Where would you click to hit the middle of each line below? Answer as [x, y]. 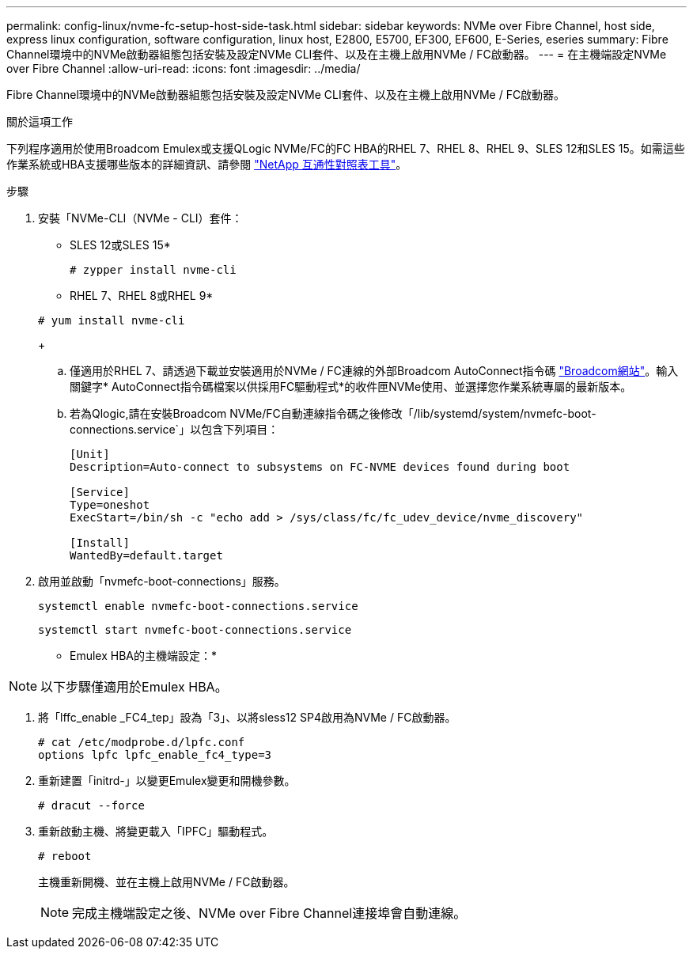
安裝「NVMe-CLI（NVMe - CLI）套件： [140, 218]
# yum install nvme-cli [112, 320]
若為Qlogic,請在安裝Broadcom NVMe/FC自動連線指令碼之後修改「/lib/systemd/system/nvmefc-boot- [333, 413]
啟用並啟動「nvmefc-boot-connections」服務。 [162, 581]
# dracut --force [91, 805]
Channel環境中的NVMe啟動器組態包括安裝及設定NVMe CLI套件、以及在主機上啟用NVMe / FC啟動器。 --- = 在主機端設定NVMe [337, 54]
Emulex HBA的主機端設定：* [144, 656]
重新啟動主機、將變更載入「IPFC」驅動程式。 [156, 831]
